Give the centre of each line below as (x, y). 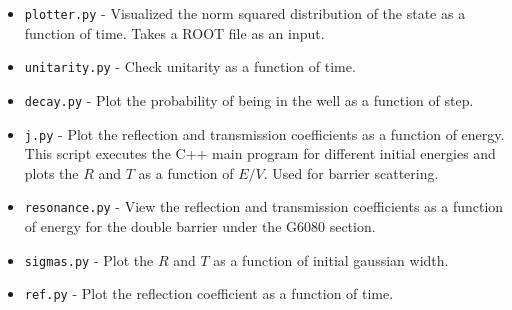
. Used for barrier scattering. (351, 172)
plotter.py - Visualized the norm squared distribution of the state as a (245, 13)
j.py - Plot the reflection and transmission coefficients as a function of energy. (264, 133)
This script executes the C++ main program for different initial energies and (260, 153)
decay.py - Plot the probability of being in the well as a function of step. (249, 99)
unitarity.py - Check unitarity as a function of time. (190, 66)
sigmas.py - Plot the (89, 259)
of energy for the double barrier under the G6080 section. (200, 226)
